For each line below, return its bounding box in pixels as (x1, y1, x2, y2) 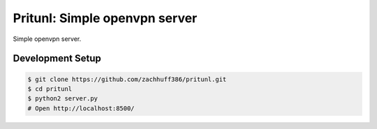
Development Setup (13, 53, 101, 64)
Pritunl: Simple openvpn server (13, 10, 198, 26)
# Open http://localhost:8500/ (27, 104, 135, 112)
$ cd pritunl (27, 85, 73, 93)
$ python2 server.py (27, 94, 98, 103)
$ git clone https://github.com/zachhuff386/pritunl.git (27, 75, 227, 83)
